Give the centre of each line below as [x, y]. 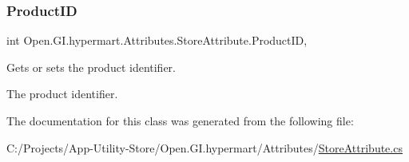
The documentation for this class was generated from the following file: [180, 121]
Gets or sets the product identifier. [91, 67]
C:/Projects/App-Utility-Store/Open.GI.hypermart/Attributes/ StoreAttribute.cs [204, 147]
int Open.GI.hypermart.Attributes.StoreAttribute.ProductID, [157, 40]
